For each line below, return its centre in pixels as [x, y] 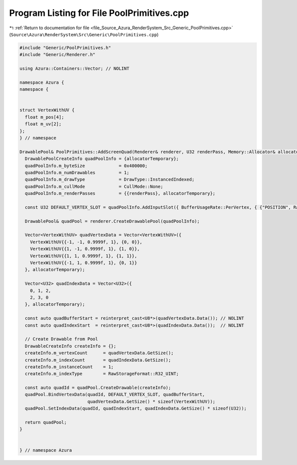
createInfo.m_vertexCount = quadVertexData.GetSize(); [99, 353]
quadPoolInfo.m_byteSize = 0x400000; [86, 166]
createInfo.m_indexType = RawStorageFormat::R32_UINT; [102, 374]
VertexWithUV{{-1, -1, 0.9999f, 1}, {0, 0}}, [86, 242]
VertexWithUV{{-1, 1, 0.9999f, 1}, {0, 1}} [83, 263]
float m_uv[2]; [43, 124]
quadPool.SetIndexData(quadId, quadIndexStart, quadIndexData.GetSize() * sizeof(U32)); [136, 408]
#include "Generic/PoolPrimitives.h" [65, 48]
